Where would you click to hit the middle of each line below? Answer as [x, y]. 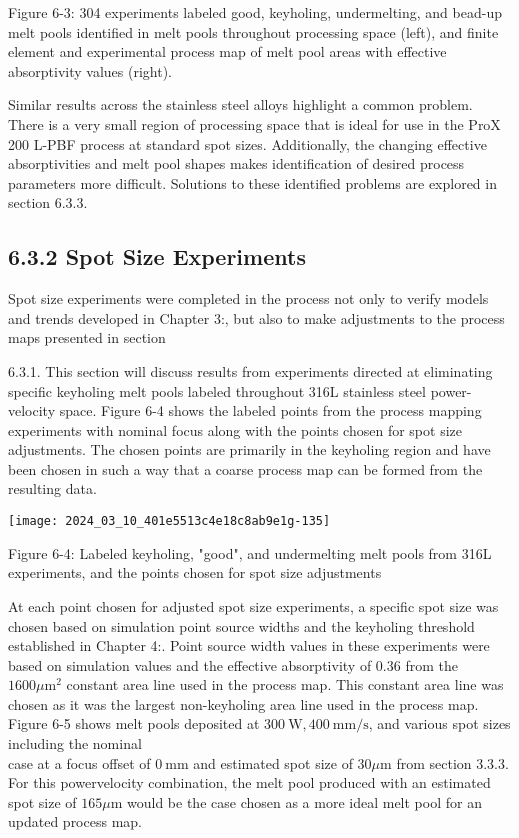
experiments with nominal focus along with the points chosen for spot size [235, 429]
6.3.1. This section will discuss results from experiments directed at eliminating [250, 370]
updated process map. [75, 821]
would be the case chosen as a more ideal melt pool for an [304, 801]
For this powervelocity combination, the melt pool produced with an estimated [249, 782]
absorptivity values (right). [90, 70]
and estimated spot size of [273, 762]
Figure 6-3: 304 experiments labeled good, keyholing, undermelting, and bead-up [255, 12]
